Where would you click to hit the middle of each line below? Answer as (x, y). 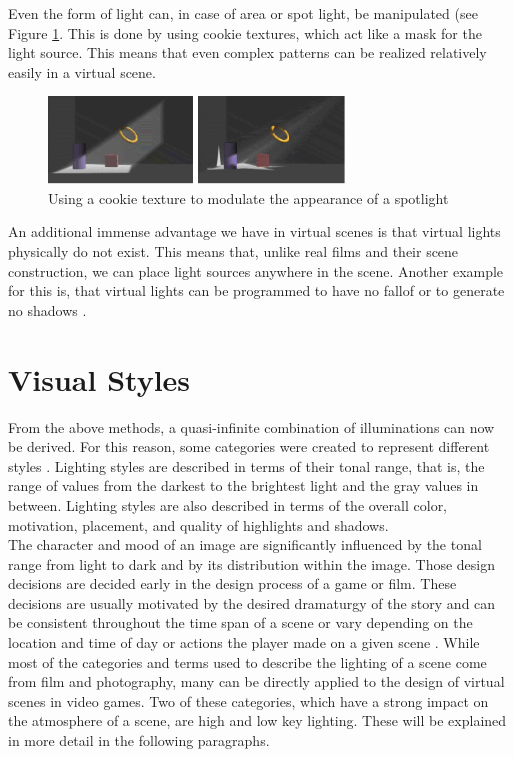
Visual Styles (99, 378)
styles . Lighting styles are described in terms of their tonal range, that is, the (246, 465)
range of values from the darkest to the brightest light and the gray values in (243, 485)
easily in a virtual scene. (82, 71)
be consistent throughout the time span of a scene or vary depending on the (240, 622)
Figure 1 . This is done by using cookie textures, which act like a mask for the (245, 32)
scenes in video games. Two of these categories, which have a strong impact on (248, 700)
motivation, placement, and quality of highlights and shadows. (198, 524)
